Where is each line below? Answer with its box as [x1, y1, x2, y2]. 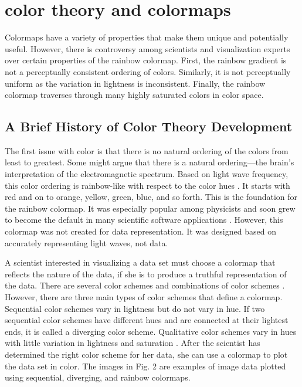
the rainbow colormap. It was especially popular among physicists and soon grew [5, 202, 296, 214]
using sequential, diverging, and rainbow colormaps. [5, 371, 191, 383]
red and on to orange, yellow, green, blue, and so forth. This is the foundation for [5, 191, 298, 203]
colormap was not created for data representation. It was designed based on [5, 225, 276, 237]
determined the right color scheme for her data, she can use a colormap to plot [5, 348, 288, 360]
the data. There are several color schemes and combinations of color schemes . [5, 279, 285, 291]
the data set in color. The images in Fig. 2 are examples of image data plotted [5, 359, 286, 372]
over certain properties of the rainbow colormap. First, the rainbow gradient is [5, 54, 287, 66]
